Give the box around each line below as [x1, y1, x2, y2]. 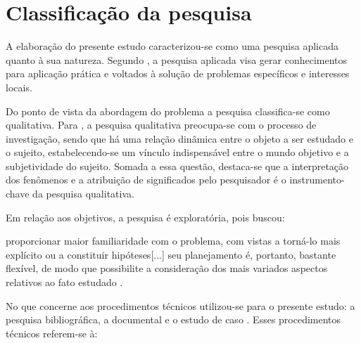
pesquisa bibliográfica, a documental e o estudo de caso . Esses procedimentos [6, 312, 341, 327]
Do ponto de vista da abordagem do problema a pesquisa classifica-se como [6, 103, 330, 118]
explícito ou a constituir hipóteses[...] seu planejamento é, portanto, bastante [6, 247, 336, 261]
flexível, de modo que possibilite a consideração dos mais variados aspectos [6, 261, 328, 276]
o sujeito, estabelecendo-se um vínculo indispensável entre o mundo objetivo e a [6, 145, 349, 160]
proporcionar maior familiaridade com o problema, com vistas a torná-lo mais [6, 233, 341, 248]
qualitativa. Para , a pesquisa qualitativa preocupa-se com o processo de [6, 117, 317, 132]
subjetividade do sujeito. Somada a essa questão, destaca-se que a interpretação [6, 158, 349, 173]
